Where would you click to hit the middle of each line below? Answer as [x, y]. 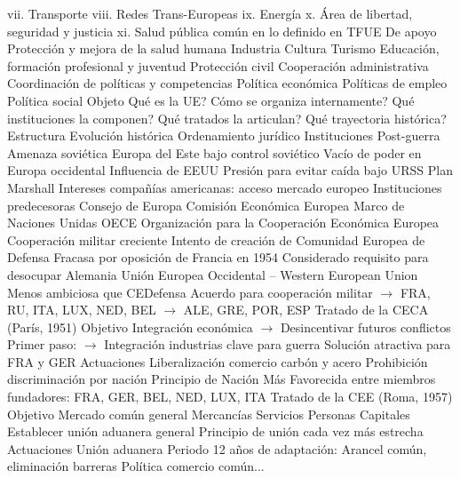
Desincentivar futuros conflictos [365, 327]
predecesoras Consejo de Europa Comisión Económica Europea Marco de [206, 205]
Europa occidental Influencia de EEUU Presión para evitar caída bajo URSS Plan [230, 170]
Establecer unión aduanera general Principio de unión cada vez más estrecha [215, 431]
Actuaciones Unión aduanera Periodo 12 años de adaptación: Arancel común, [217, 448]
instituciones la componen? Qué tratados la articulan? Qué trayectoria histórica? [227, 118]
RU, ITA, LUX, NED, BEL [82, 310]
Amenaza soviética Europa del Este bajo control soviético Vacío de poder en [214, 152]
